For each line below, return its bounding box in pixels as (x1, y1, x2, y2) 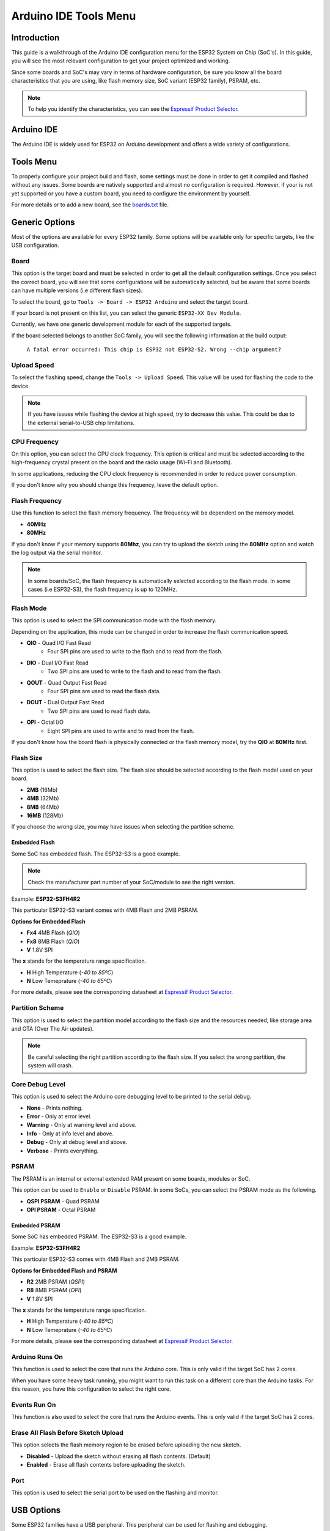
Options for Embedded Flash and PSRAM (11, 1266, 117, 1274)
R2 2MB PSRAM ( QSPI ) (26, 1277, 86, 1285)
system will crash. (28, 1062, 73, 1069)
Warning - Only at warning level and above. (26, 1121, 137, 1129)
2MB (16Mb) (26, 786, 58, 793)
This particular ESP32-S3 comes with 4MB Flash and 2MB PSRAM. (11, 1255, 180, 1263)
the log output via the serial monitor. (11, 549, 103, 556)
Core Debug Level (11, 1080, 65, 1088)
